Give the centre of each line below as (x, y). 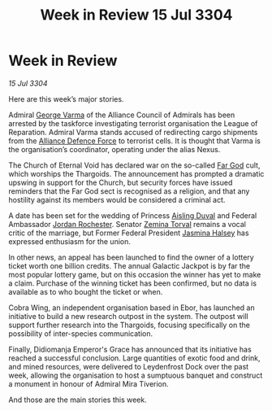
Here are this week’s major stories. (66, 98)
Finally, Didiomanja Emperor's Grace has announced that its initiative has (130, 349)
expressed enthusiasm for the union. (70, 241)
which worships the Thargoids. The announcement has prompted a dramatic (136, 173)
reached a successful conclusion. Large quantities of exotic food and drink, (135, 358)
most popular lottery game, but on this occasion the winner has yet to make (135, 274)
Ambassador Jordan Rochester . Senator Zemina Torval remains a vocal (127, 224)
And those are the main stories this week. (78, 400)
